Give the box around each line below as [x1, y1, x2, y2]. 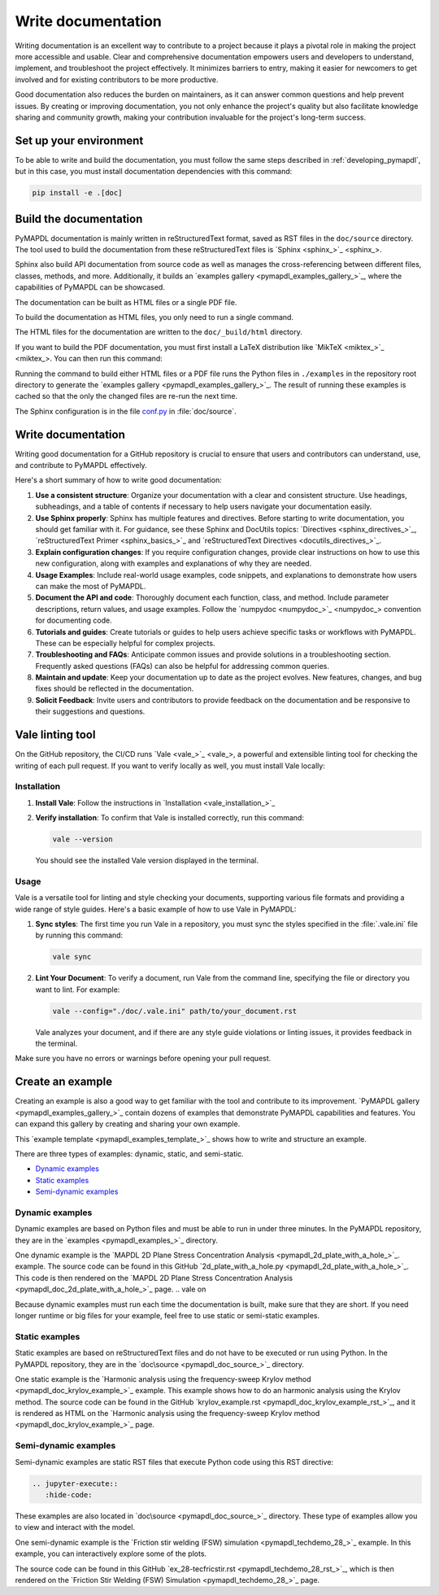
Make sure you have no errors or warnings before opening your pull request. [15, 1054, 272, 1064]
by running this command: [35, 930, 124, 940]
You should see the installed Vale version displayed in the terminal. [35, 855, 259, 866]
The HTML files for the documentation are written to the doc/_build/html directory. [15, 327, 302, 337]
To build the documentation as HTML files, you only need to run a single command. [15, 312, 294, 322]
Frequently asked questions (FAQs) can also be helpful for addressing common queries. [35, 661, 329, 671]
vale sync [52, 952, 92, 962]
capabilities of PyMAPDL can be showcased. [15, 282, 166, 292]
